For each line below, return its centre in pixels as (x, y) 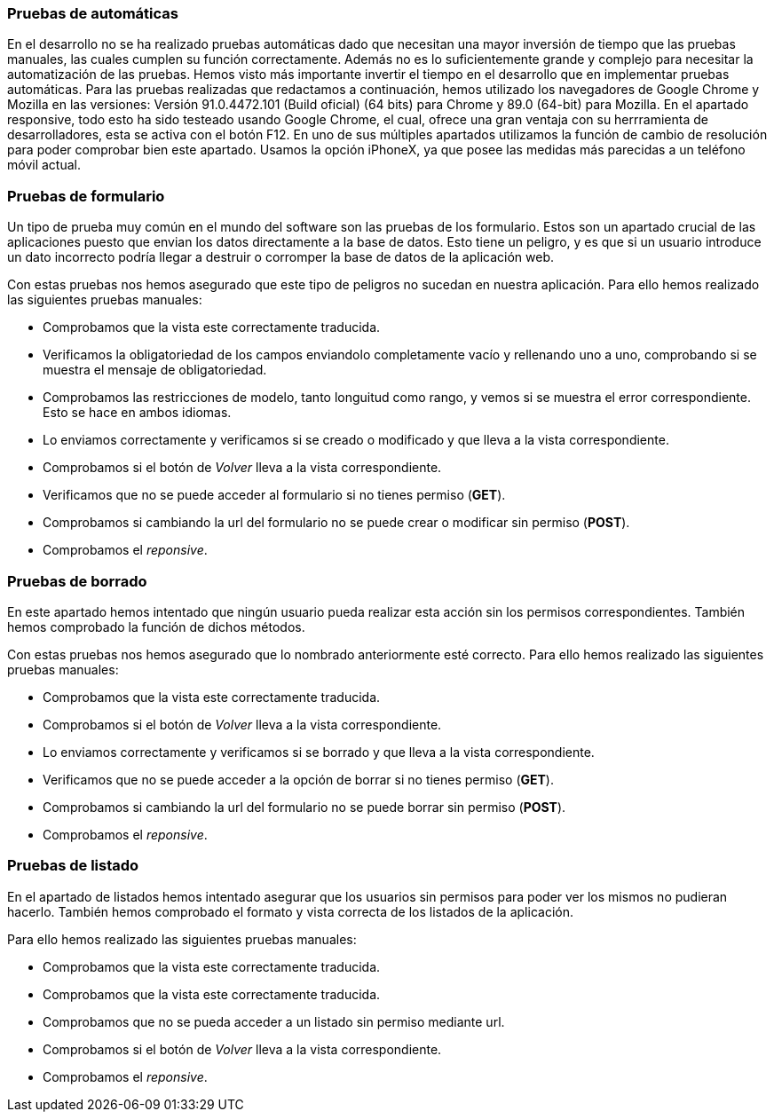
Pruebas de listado (73, 866)
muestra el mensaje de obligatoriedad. (155, 370)
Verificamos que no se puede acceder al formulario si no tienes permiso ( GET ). (274, 495)
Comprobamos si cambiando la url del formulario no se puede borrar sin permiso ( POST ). (304, 807)
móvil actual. (44, 165)
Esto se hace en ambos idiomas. (137, 413)
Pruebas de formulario (86, 196)
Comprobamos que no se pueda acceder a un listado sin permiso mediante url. (274, 1021)
